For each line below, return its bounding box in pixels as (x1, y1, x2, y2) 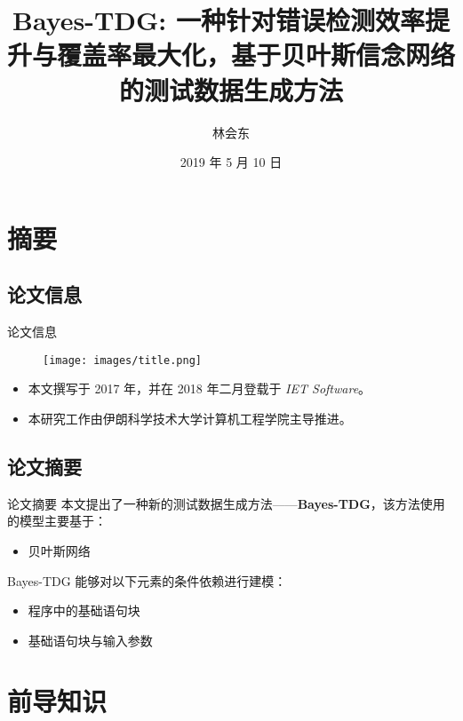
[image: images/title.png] (43, 353, 202, 367)
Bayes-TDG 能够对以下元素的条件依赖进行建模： (7, 571, 287, 590)
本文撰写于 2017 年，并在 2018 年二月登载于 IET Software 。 (28, 379, 371, 398)
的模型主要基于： (7, 511, 107, 530)
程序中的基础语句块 (28, 601, 140, 620)
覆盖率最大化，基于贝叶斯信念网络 (57, 36, 456, 73)
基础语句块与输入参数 (28, 630, 153, 649)
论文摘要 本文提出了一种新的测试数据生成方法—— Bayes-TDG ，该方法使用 (7, 494, 445, 512)
